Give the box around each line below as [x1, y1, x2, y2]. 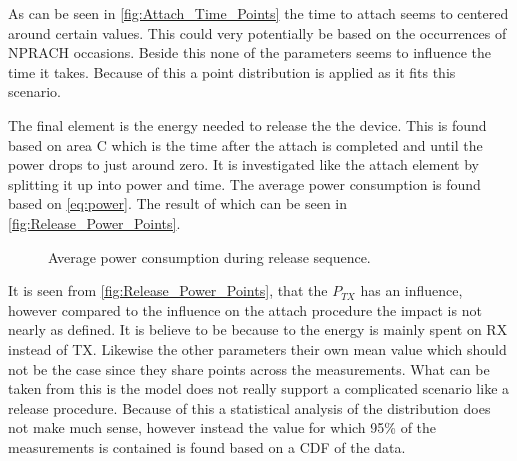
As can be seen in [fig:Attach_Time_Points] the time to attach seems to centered [8, 3, 509, 23]
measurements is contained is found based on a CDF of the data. [8, 436, 406, 457]
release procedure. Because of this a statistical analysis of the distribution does [8, 397, 491, 418]
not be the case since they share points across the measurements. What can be [8, 358, 490, 379]
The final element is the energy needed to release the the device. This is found [8, 114, 487, 135]
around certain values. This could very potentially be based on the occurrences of [8, 22, 507, 43]
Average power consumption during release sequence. [48, 246, 371, 267]
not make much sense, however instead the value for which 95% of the [8, 417, 437, 438]
